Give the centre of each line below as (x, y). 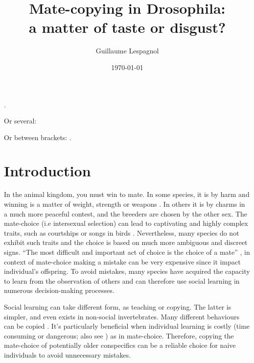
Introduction (47, 171)
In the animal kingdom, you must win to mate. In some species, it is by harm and (127, 194)
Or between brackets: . (38, 137)
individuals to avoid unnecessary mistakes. (68, 354)
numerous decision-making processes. (59, 290)
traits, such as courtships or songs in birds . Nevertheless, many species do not (122, 232)
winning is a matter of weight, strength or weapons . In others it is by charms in (125, 204)
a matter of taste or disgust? (127, 27)
